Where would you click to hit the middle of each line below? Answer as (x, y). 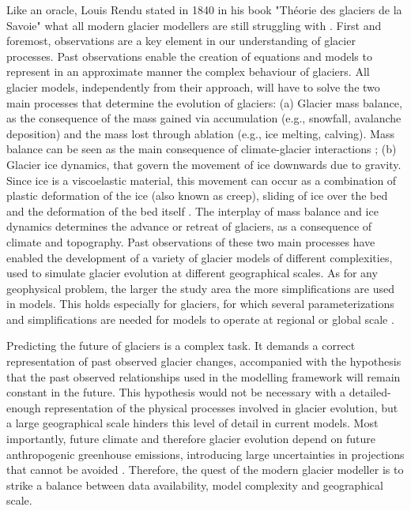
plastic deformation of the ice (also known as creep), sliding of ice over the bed (197, 195)
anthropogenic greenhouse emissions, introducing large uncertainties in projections (205, 454)
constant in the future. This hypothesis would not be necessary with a (176, 392)
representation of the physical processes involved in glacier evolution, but (221, 407)
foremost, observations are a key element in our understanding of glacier (181, 41)
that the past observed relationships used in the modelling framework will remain (204, 376)
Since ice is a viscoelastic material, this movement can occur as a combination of (202, 180)
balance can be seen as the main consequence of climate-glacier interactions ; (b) (202, 149)
